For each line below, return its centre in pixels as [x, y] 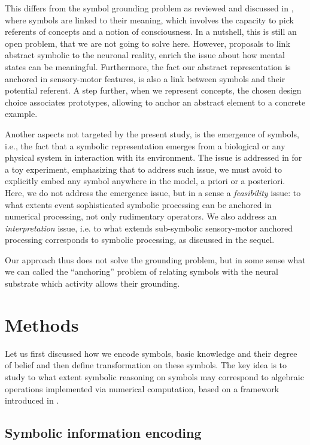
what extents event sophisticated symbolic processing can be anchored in [138, 204]
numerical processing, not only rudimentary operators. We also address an [141, 216]
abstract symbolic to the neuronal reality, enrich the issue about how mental [145, 55]
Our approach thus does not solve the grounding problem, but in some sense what [155, 259]
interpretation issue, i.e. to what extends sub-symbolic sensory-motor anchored [149, 228]
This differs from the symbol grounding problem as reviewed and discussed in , [149, 8]
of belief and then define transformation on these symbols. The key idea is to [146, 365]
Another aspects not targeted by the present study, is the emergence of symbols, [152, 133]
